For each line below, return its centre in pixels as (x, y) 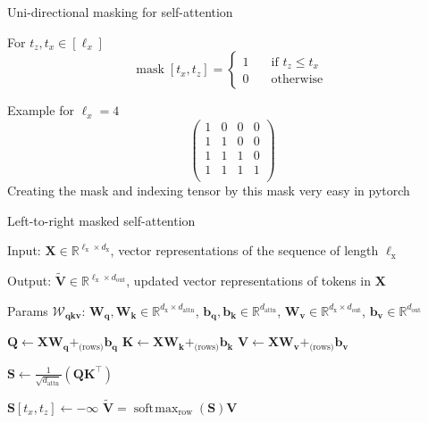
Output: (29, 280)
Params (28, 310)
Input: (24, 250)
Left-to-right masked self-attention (101, 220)
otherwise (297, 80)
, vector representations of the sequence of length (244, 250)
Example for (41, 110)
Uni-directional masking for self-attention (120, 12)
